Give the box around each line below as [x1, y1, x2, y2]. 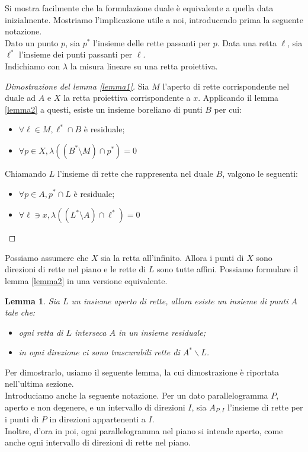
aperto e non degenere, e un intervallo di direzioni [5, 400, 185, 413]
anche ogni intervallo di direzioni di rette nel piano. [5, 436, 191, 448]
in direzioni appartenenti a [49, 413, 146, 425]
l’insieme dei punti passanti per [18, 48, 133, 61]
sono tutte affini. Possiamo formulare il [156, 263, 299, 275]
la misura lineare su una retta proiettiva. [70, 59, 218, 72]
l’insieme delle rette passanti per [93, 36, 211, 49]
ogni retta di [18, 326, 63, 338]
